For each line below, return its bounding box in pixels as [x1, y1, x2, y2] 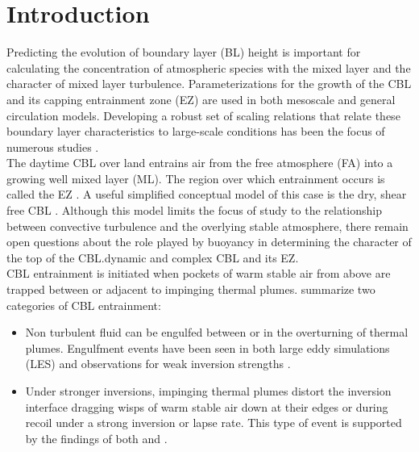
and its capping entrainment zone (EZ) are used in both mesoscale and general [6, 90, 396, 107]
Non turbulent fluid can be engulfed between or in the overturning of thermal [25, 324, 409, 341]
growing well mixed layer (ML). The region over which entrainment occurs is [6, 169, 385, 186]
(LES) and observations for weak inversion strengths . [25, 355, 291, 372]
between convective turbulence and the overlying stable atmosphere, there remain [6, 217, 409, 234]
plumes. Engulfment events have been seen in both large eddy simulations [25, 339, 390, 356]
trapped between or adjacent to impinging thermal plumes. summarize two [6, 281, 375, 298]
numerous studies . [6, 138, 99, 155]
